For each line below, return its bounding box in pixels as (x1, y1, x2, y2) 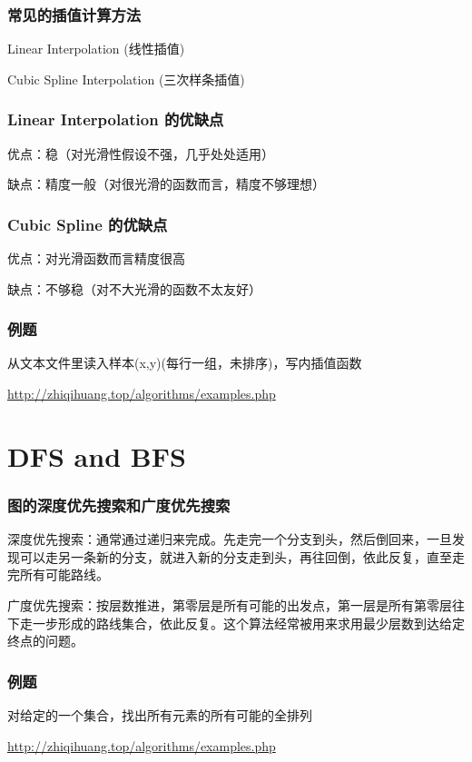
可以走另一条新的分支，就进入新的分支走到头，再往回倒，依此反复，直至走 (19, 547, 465, 566)
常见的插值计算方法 (7, 3, 142, 25)
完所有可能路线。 (7, 565, 109, 584)
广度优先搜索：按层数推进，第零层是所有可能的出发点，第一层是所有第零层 (7, 596, 452, 614)
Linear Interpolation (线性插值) (7, 39, 185, 58)
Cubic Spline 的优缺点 (7, 213, 168, 235)
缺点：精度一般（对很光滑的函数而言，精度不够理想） (7, 174, 325, 193)
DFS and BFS (7, 437, 186, 474)
